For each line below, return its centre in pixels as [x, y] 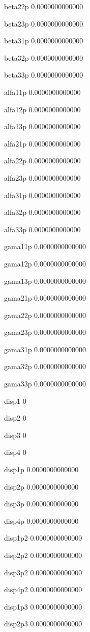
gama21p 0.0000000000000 [45, 298]
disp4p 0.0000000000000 [41, 520]
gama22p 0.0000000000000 [45, 315]
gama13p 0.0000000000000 [45, 281]
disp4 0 [15, 452]
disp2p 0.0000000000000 [41, 486]
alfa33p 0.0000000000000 [42, 229]
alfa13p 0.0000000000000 [42, 126]
